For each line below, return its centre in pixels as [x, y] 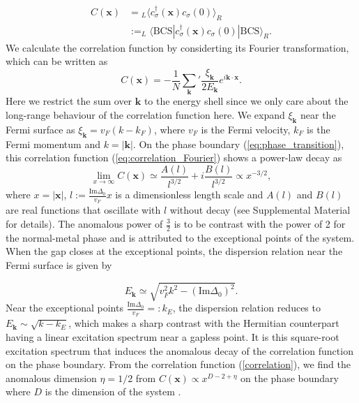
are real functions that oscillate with [83, 210]
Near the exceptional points [64, 308]
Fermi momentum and [53, 144]
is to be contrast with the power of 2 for [260, 224]
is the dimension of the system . [113, 391]
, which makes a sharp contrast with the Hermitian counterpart [204, 323]
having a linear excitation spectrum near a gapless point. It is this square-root [173, 336]
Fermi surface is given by [59, 265]
